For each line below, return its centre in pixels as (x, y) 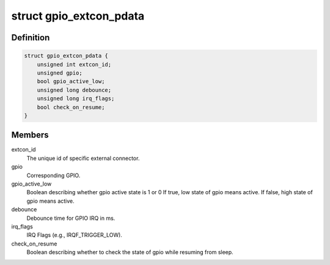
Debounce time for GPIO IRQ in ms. (71, 218)
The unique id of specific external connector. (83, 158)
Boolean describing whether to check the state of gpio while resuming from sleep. (130, 252)
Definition (31, 38)
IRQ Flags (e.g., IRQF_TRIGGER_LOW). (74, 235)
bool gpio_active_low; (71, 82)
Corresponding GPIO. (53, 175)
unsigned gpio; (60, 73)
